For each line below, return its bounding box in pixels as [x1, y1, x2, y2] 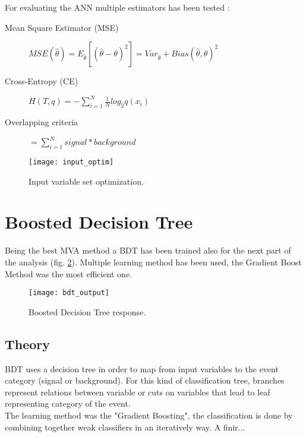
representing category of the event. [5, 397, 131, 410]
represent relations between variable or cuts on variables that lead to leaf [5, 385, 270, 398]
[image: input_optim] [29, 157, 114, 166]
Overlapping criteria [5, 116, 78, 128]
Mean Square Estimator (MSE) [5, 21, 119, 33]
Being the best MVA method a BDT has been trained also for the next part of [5, 244, 291, 256]
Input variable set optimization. [29, 175, 144, 187]
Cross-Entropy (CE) [5, 75, 78, 87]
